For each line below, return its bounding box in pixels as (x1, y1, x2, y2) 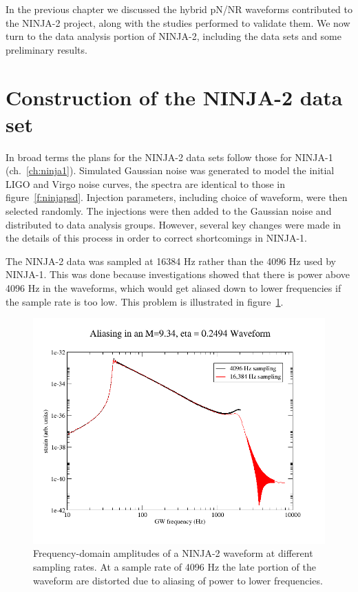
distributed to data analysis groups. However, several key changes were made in (6, 217, 341, 231)
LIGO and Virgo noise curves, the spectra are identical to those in (6, 176, 285, 191)
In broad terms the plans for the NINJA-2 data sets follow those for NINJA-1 (6, 149, 333, 164)
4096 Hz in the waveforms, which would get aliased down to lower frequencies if (6, 281, 341, 295)
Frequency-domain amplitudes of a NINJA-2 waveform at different (33, 546, 313, 560)
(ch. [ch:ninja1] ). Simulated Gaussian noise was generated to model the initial (6, 163, 335, 178)
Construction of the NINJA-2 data (6, 83, 343, 111)
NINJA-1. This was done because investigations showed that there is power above (6, 267, 350, 282)
